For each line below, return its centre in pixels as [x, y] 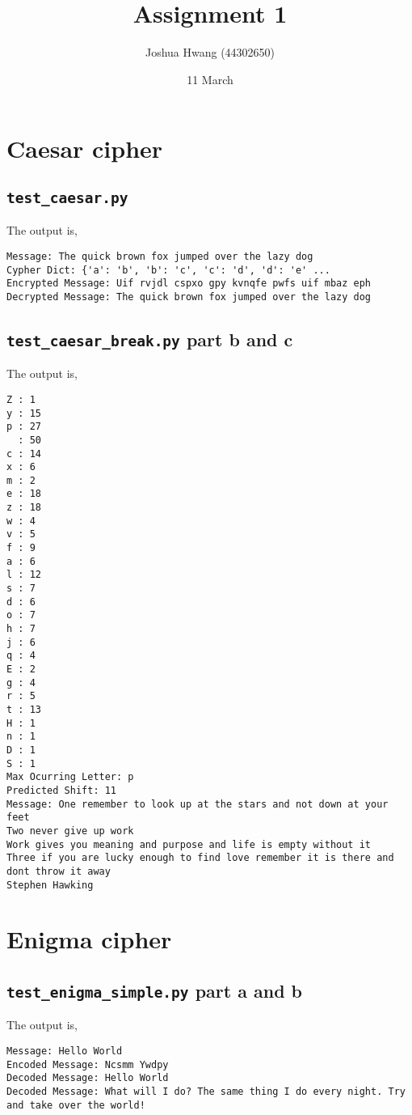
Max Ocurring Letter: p [70, 777]
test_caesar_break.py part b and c [150, 339]
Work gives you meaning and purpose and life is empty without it [189, 844]
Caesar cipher [85, 148]
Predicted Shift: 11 [62, 790]
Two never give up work [70, 831]
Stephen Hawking [50, 885]
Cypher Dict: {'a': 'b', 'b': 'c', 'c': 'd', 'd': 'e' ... [168, 270]
